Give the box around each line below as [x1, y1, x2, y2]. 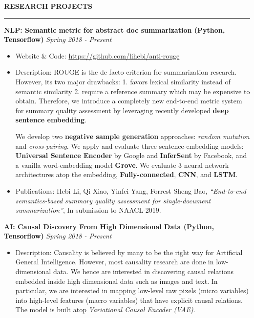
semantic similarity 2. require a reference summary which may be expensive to [15, 86, 250, 96]
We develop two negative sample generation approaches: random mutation [15, 131, 250, 141]
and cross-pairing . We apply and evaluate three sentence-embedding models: [15, 140, 244, 151]
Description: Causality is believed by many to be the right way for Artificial [15, 247, 243, 257]
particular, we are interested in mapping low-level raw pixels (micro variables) [15, 285, 249, 296]
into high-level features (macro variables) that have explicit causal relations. [15, 295, 243, 305]
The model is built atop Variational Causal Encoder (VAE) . [15, 304, 195, 315]
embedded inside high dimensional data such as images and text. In [15, 276, 218, 286]
